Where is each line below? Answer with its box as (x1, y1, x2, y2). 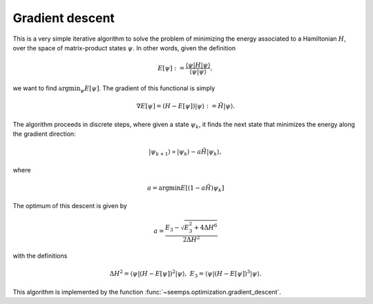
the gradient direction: (12, 130, 76, 138)
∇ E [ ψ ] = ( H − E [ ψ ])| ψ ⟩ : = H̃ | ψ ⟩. (135, 102, 236, 110)
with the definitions (12, 252, 68, 260)
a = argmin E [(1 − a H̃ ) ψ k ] (147, 183, 224, 193)
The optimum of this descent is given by (12, 202, 128, 210)
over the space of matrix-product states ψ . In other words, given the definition (12, 43, 236, 52)
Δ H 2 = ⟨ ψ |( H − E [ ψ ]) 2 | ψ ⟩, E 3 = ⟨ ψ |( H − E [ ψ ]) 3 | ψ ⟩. (109, 269, 262, 279)
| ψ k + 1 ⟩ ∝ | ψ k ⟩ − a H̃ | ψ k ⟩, (149, 148, 222, 157)
